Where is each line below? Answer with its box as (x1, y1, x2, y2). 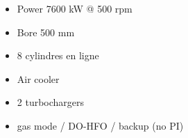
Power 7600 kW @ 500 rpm (17, 1, 133, 15)
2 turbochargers (17, 95, 85, 109)
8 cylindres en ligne (17, 48, 99, 63)
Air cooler (17, 71, 60, 86)
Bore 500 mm (17, 24, 75, 39)
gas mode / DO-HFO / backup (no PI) (17, 118, 184, 132)
